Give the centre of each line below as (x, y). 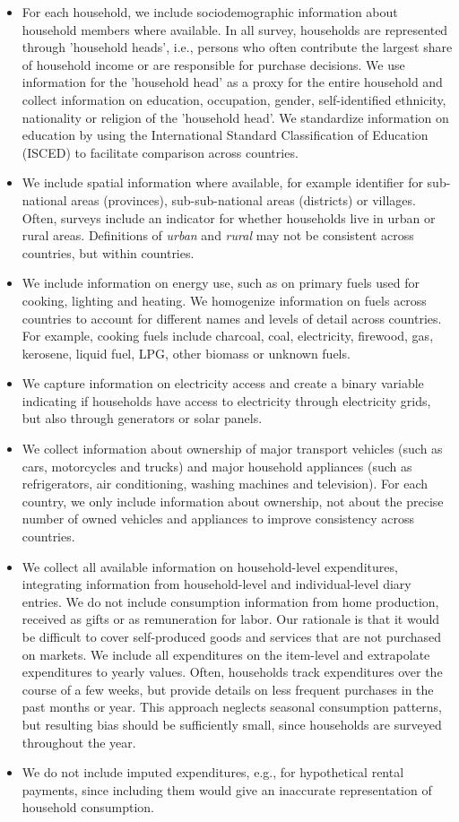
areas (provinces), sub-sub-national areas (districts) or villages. (243, 199)
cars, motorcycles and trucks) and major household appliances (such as (217, 466)
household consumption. (88, 807)
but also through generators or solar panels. (142, 418)
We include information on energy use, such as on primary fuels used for (221, 283)
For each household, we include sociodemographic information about (210, 12)
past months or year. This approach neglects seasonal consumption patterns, (232, 707)
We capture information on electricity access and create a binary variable (223, 383)
